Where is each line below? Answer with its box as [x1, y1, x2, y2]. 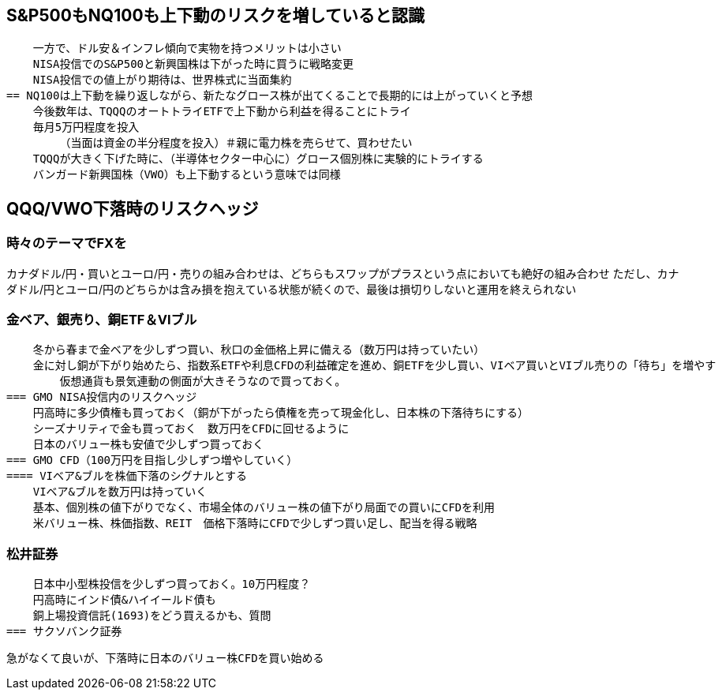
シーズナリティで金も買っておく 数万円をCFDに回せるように [32, 422, 350, 436]
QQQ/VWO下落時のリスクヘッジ [6, 198, 259, 219]
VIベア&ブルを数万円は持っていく [32, 485, 208, 499]
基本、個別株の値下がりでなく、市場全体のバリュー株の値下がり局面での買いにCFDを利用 [32, 501, 495, 515]
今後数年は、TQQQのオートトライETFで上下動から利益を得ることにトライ [32, 105, 411, 118]
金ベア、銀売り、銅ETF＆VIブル [6, 312, 197, 328]
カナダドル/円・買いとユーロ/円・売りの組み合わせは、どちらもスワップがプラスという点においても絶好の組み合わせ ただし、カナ [6, 266, 679, 280]
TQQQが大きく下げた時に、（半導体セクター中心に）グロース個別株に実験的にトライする [32, 152, 484, 166]
